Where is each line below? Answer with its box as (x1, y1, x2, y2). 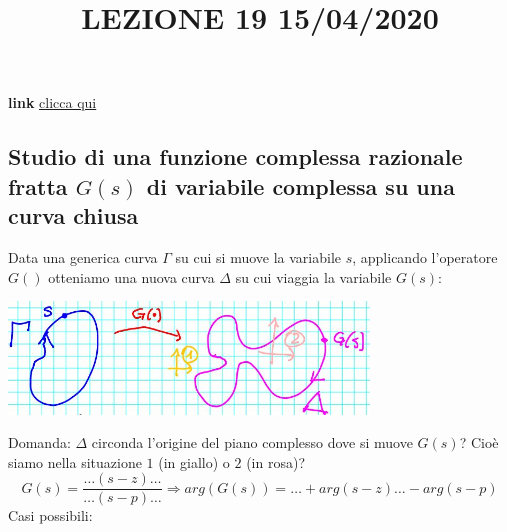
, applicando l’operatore (352, 246, 498, 267)
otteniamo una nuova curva (48, 266, 215, 287)
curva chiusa (8, 200, 139, 231)
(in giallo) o (158, 451, 230, 472)
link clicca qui (8, 92, 97, 113)
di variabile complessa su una (146, 170, 455, 201)
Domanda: (8, 432, 71, 453)
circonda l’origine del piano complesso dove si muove (91, 432, 413, 453)
